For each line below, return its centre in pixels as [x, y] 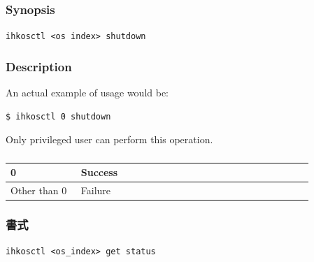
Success [99, 172]
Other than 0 [39, 190]
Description [39, 66]
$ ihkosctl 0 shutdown [58, 116]
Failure [96, 190]
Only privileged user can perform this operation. [109, 139]
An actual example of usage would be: [87, 93]
